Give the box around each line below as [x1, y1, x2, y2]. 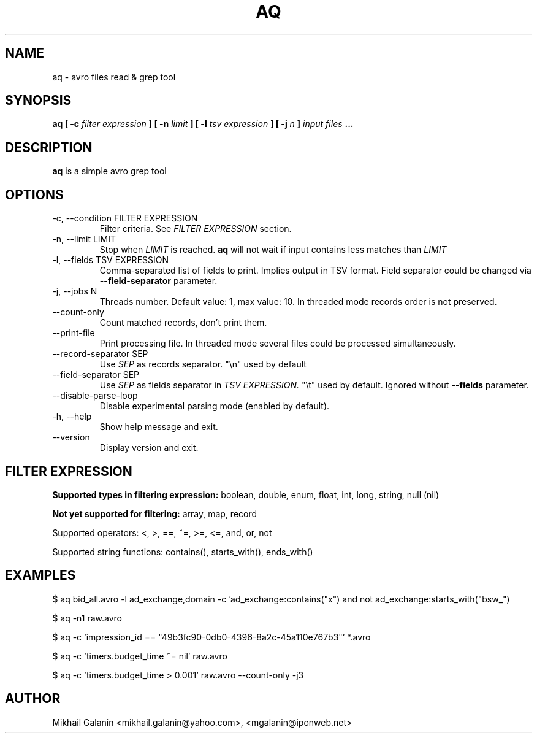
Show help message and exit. [99, 421, 218, 432]
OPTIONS [5, 186, 64, 202]
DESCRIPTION [5, 139, 93, 155]
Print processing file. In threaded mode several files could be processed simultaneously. [99, 338, 456, 349]
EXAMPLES [5, 567, 76, 583]
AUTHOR [5, 691, 61, 707]
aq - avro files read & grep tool [52, 71, 176, 82]
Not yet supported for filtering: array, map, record [52, 508, 257, 519]
